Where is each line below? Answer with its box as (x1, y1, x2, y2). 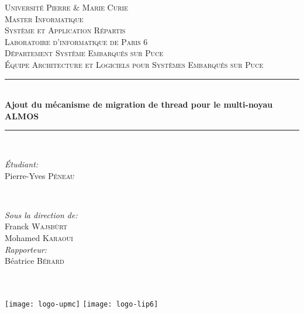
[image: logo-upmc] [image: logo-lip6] (5, 300, 158, 308)
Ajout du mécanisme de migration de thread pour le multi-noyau (5, 98, 273, 111)
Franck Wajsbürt (5, 220, 68, 232)
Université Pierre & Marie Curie (5, 1, 129, 13)
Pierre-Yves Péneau (5, 169, 75, 181)
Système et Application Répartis (5, 24, 126, 36)
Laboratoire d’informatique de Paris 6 (5, 35, 148, 47)
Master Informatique (5, 12, 84, 25)
